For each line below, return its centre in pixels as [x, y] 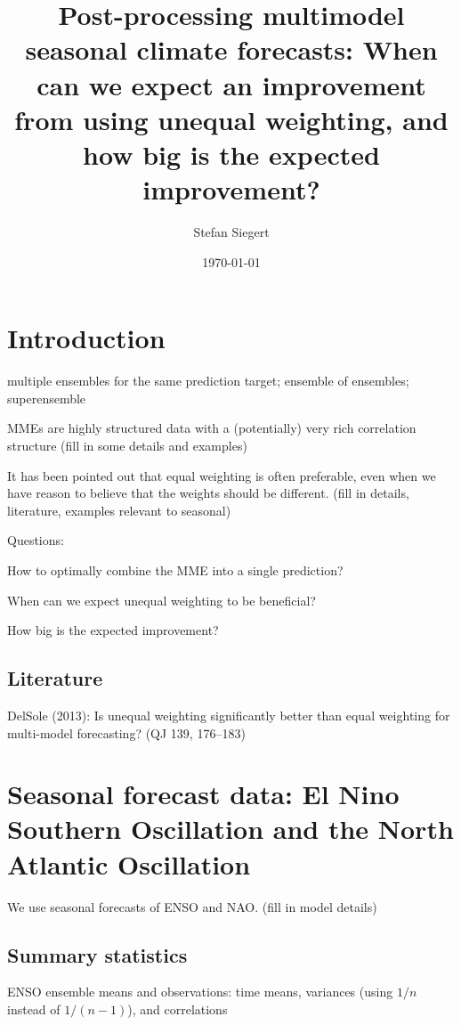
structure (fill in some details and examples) [127, 445]
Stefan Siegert [231, 232]
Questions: [36, 540]
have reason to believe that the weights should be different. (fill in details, [208, 493]
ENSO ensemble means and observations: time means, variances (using [200, 992]
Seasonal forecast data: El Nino [203, 794]
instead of [34, 1009]
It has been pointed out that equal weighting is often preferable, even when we [222, 475]
